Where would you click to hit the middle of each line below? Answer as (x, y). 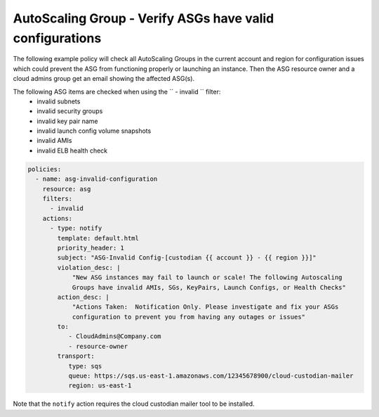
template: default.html (98, 238)
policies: (45, 169)
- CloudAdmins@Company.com (115, 336)
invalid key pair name (67, 121)
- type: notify (76, 228)
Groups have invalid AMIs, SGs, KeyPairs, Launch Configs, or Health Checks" (209, 287)
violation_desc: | (89, 268)
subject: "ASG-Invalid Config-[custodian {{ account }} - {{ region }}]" (187, 258)
